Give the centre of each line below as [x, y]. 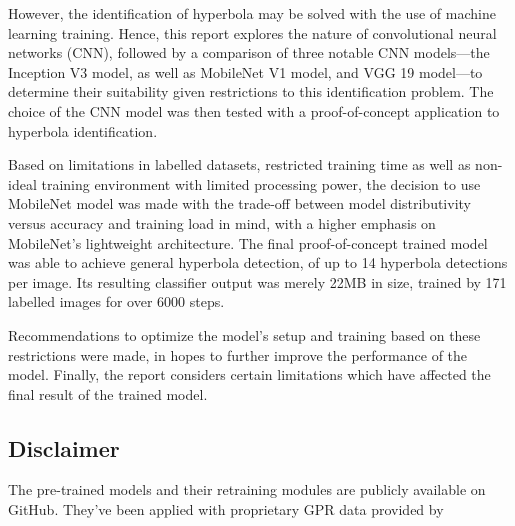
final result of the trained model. [108, 393]
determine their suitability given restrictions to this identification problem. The [251, 91]
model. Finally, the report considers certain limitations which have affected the [249, 374]
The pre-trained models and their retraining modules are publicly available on [247, 489]
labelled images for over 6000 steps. [116, 301]
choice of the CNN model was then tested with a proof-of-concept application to [254, 110]
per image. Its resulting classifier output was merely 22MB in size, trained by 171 [257, 281]
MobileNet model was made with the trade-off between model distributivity [239, 203]
